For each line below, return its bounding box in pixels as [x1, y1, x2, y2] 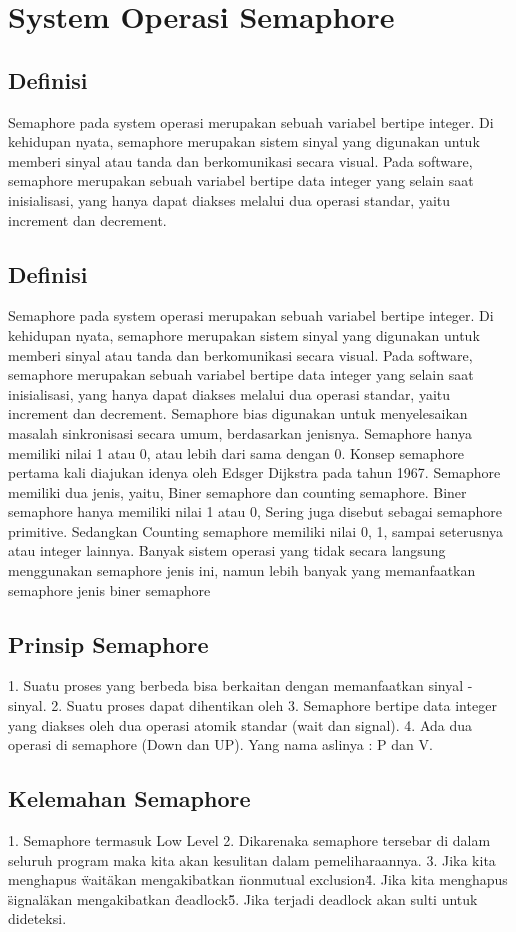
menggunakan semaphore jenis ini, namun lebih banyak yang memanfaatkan [8, 560, 476, 581]
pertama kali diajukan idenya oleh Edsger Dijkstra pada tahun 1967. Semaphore [8, 462, 501, 483]
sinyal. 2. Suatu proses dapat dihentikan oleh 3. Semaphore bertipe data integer [8, 695, 497, 716]
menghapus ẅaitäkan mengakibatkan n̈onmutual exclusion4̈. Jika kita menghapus [8, 869, 508, 890]
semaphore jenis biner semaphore [8, 579, 211, 600]
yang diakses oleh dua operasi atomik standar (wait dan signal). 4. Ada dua [8, 714, 473, 735]
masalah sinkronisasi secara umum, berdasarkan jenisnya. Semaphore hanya [8, 422, 472, 443]
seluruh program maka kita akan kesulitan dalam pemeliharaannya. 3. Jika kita [8, 849, 496, 870]
